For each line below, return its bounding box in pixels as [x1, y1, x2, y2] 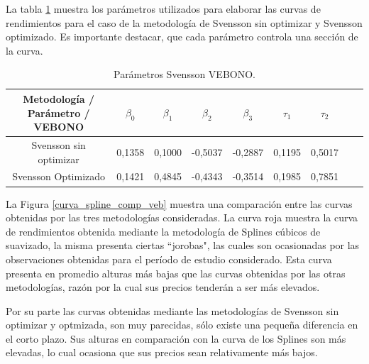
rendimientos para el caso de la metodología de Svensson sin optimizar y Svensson [6, 15, 363, 30]
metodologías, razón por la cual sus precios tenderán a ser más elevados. [6, 280, 320, 294]
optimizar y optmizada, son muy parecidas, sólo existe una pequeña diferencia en [6, 317, 358, 332]
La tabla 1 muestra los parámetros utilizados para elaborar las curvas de [6, 1, 321, 16]
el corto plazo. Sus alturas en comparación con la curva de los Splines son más [6, 331, 346, 346]
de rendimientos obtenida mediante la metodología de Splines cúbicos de [6, 224, 321, 238]
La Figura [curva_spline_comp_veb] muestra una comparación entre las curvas [6, 196, 353, 211]
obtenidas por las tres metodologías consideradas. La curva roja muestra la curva [6, 210, 358, 225]
